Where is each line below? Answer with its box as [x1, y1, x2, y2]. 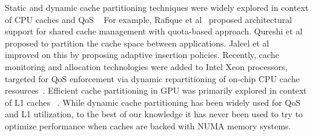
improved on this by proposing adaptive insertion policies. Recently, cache [5, 48, 279, 61]
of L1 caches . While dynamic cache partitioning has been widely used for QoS [5, 96, 301, 108]
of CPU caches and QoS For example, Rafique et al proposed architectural [5, 13, 292, 25]
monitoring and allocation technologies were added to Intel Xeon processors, [5, 60, 288, 73]
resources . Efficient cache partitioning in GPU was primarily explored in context [5, 84, 307, 97]
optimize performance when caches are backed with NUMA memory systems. [5, 119, 291, 132]
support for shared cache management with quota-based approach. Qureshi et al [5, 25, 303, 37]
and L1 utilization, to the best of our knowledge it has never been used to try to [5, 108, 303, 120]
